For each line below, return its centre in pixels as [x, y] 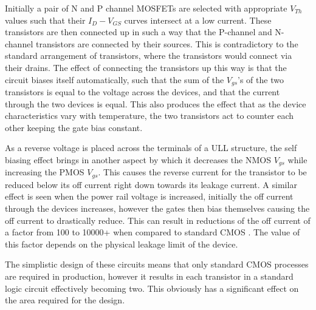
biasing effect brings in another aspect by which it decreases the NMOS [138, 159]
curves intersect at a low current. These [198, 20]
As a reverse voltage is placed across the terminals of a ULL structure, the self [151, 148]
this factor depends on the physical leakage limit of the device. [122, 244]
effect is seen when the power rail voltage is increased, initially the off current [149, 196]
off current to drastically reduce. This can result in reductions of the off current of [158, 220]
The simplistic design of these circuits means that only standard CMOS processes [157, 264]
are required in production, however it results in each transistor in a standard [149, 276]
